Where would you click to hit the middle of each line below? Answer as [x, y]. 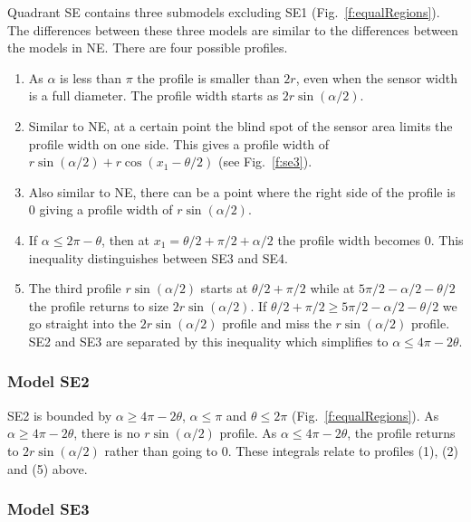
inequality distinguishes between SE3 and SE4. [158, 257]
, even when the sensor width [376, 77]
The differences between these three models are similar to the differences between [233, 29]
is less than [91, 77]
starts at [224, 288]
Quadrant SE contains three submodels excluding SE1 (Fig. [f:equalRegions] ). [224, 12]
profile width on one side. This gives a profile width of [179, 143]
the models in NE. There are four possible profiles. [148, 47]
